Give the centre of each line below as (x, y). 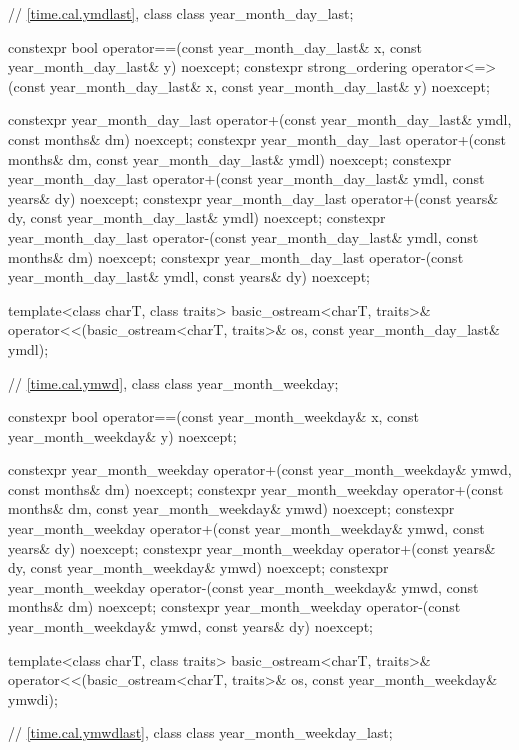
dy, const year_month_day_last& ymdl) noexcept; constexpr (197, 217)
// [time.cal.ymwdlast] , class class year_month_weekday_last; (200, 732)
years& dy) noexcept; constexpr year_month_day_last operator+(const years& (253, 197)
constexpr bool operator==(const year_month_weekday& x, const (214, 416)
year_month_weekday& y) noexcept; (122, 435)
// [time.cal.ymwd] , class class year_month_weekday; (173, 382)
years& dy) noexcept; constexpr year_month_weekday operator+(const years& (252, 547)
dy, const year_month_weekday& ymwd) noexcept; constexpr (198, 567)
